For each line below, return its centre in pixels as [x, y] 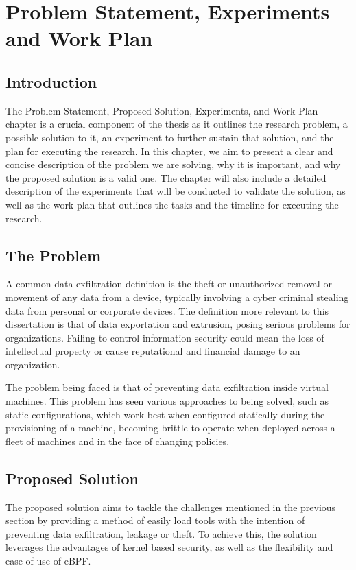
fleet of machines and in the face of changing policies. [118, 441]
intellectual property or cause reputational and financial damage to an [153, 351]
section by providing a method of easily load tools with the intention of [155, 520]
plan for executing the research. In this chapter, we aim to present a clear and [169, 151]
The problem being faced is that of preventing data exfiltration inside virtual [167, 387]
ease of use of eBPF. [48, 561]
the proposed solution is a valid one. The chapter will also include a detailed [166, 177]
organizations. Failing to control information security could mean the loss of [165, 337]
